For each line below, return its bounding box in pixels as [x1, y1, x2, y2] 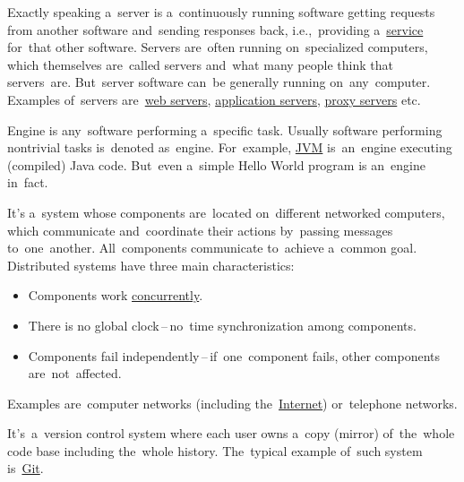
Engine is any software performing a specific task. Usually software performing [7, 120, 443, 139]
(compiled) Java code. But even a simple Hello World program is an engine [7, 155, 425, 174]
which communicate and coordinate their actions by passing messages [7, 220, 393, 239]
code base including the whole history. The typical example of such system [7, 441, 423, 460]
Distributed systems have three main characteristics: [7, 255, 295, 274]
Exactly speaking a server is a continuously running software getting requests [7, 3, 435, 21]
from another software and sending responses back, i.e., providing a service [7, 20, 424, 39]
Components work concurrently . [28, 286, 203, 305]
